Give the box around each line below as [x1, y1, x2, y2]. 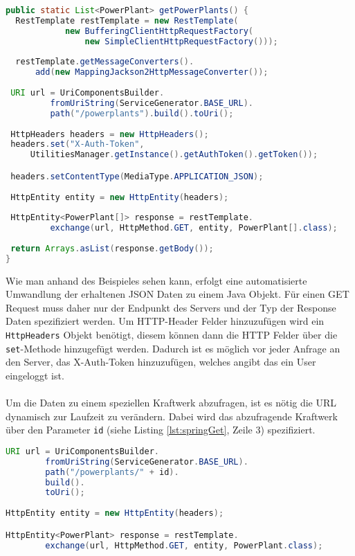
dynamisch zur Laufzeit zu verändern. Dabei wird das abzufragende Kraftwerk [6, 409, 338, 423]
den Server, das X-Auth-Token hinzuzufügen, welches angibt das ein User [6, 355, 316, 369]
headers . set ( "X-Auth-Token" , [10, 139, 145, 150]
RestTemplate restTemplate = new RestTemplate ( [15, 15, 239, 26]
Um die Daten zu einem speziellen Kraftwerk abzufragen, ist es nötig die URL [6, 395, 337, 410]
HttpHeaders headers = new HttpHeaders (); [10, 129, 209, 139]
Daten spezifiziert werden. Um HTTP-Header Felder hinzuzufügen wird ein [6, 314, 325, 328]
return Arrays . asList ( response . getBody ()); [10, 243, 214, 253]
